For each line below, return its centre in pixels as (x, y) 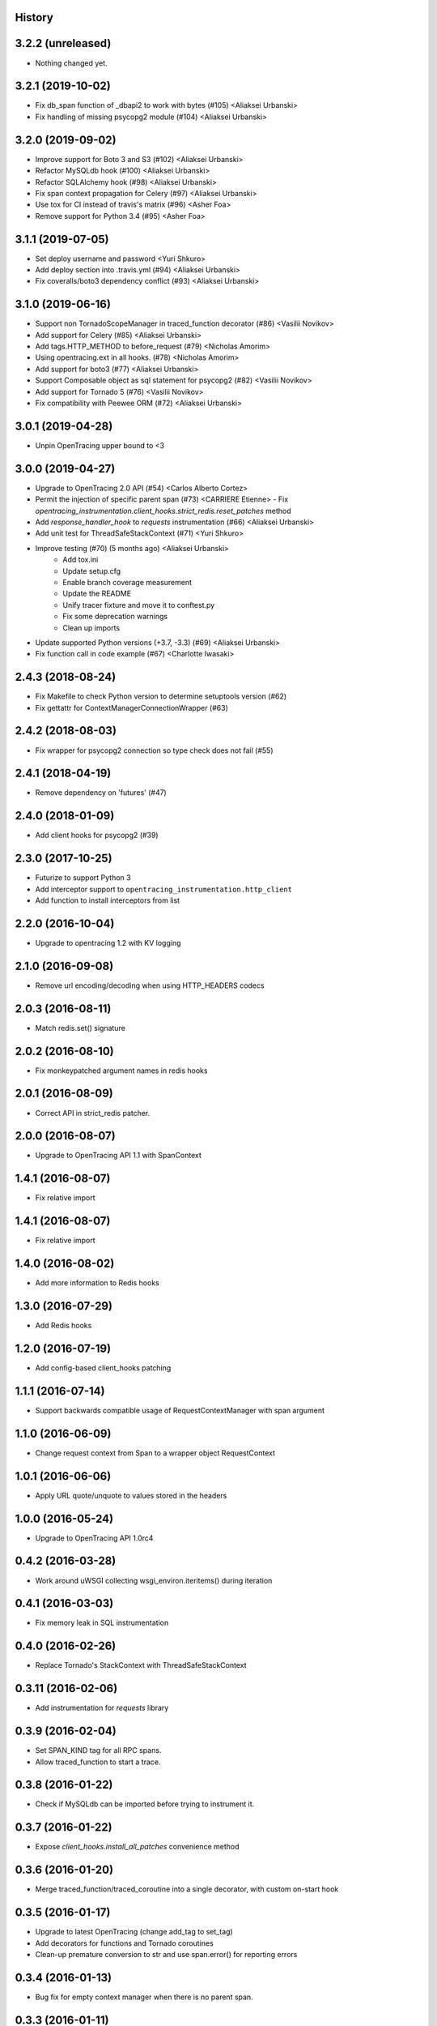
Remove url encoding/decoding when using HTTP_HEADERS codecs (150, 985)
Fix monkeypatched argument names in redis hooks (121, 1071)
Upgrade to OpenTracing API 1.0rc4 (94, 1538)
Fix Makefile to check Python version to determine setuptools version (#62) (161, 696)
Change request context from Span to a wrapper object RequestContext (155, 1453)
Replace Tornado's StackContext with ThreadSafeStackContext (141, 1665)
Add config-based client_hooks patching (103, 1368)
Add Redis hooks (64, 1326)
